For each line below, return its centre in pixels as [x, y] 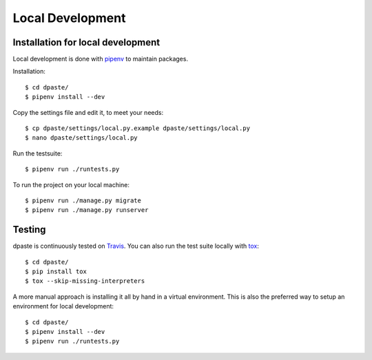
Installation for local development [86, 42]
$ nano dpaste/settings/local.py [81, 138]
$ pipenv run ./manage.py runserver [87, 210]
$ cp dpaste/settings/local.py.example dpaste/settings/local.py [138, 128]
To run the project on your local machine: [71, 184]
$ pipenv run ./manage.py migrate [83, 200]
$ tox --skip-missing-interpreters [85, 281]
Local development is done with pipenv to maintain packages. [101, 59]
